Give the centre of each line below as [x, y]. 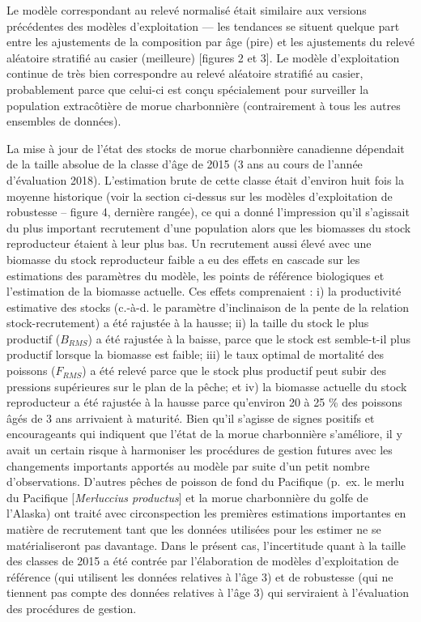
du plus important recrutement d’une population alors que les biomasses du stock [209, 227]
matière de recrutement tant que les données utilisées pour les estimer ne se [194, 529]
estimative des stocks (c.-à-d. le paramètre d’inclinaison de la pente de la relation [208, 307]
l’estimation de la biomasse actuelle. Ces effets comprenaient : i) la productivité [204, 291]
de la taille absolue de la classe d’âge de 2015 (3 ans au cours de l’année [185, 164]
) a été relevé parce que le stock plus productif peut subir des [234, 371]
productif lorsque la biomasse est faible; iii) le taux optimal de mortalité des [196, 354]
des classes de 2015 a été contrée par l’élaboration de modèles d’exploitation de [203, 561]
